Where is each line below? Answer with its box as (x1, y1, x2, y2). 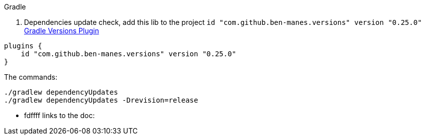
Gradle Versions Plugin (24, 26, 99, 35)
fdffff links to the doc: (24, 111, 95, 120)
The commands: (4, 73, 58, 81)
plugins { (4, 42, 42, 50)
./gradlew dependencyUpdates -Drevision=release (4, 96, 198, 104)
